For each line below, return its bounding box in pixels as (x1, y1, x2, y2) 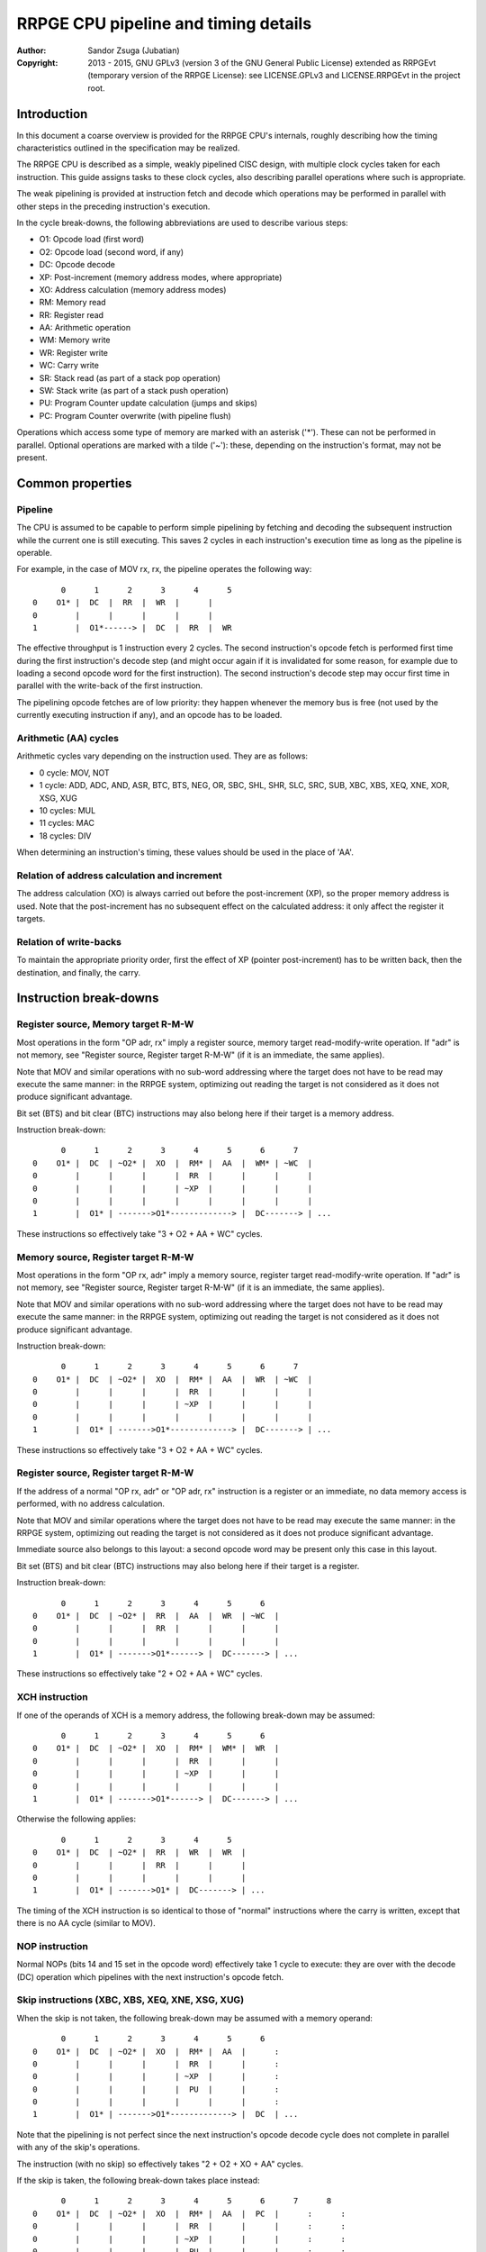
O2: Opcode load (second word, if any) (39, 246, 184, 257)
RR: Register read (39, 309, 103, 320)
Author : (16, 45, 47, 56)
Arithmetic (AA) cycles (16, 732, 119, 744)
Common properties (16, 476, 132, 491)
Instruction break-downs (16, 991, 159, 1006)
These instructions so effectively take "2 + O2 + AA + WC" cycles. (16, 1668, 263, 1679)
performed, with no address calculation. (16, 1498, 166, 1509)
